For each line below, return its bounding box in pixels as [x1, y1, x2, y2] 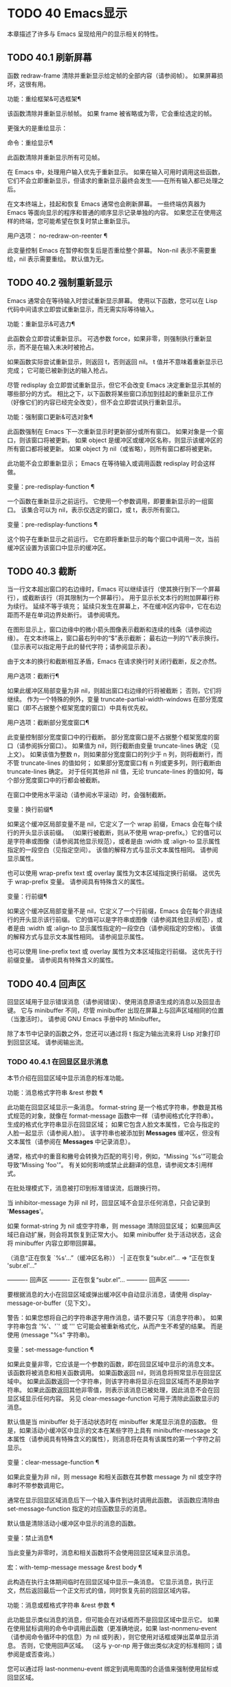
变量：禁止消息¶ [7, 1534, 54, 1542]
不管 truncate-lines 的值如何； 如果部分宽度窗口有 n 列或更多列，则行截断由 [7, 759, 222, 767]
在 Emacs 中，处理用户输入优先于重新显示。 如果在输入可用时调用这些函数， [7, 167, 224, 176]
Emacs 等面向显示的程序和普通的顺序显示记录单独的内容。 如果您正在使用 [7, 208, 217, 216]
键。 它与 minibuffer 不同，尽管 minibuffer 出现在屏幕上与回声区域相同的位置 [7, 1006, 224, 1015]
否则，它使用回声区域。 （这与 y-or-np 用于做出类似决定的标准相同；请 [20, 1642, 222, 1650]
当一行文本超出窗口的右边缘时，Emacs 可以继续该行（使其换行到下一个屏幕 [7, 585, 221, 594]
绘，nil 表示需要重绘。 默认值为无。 [7, 255, 108, 263]
